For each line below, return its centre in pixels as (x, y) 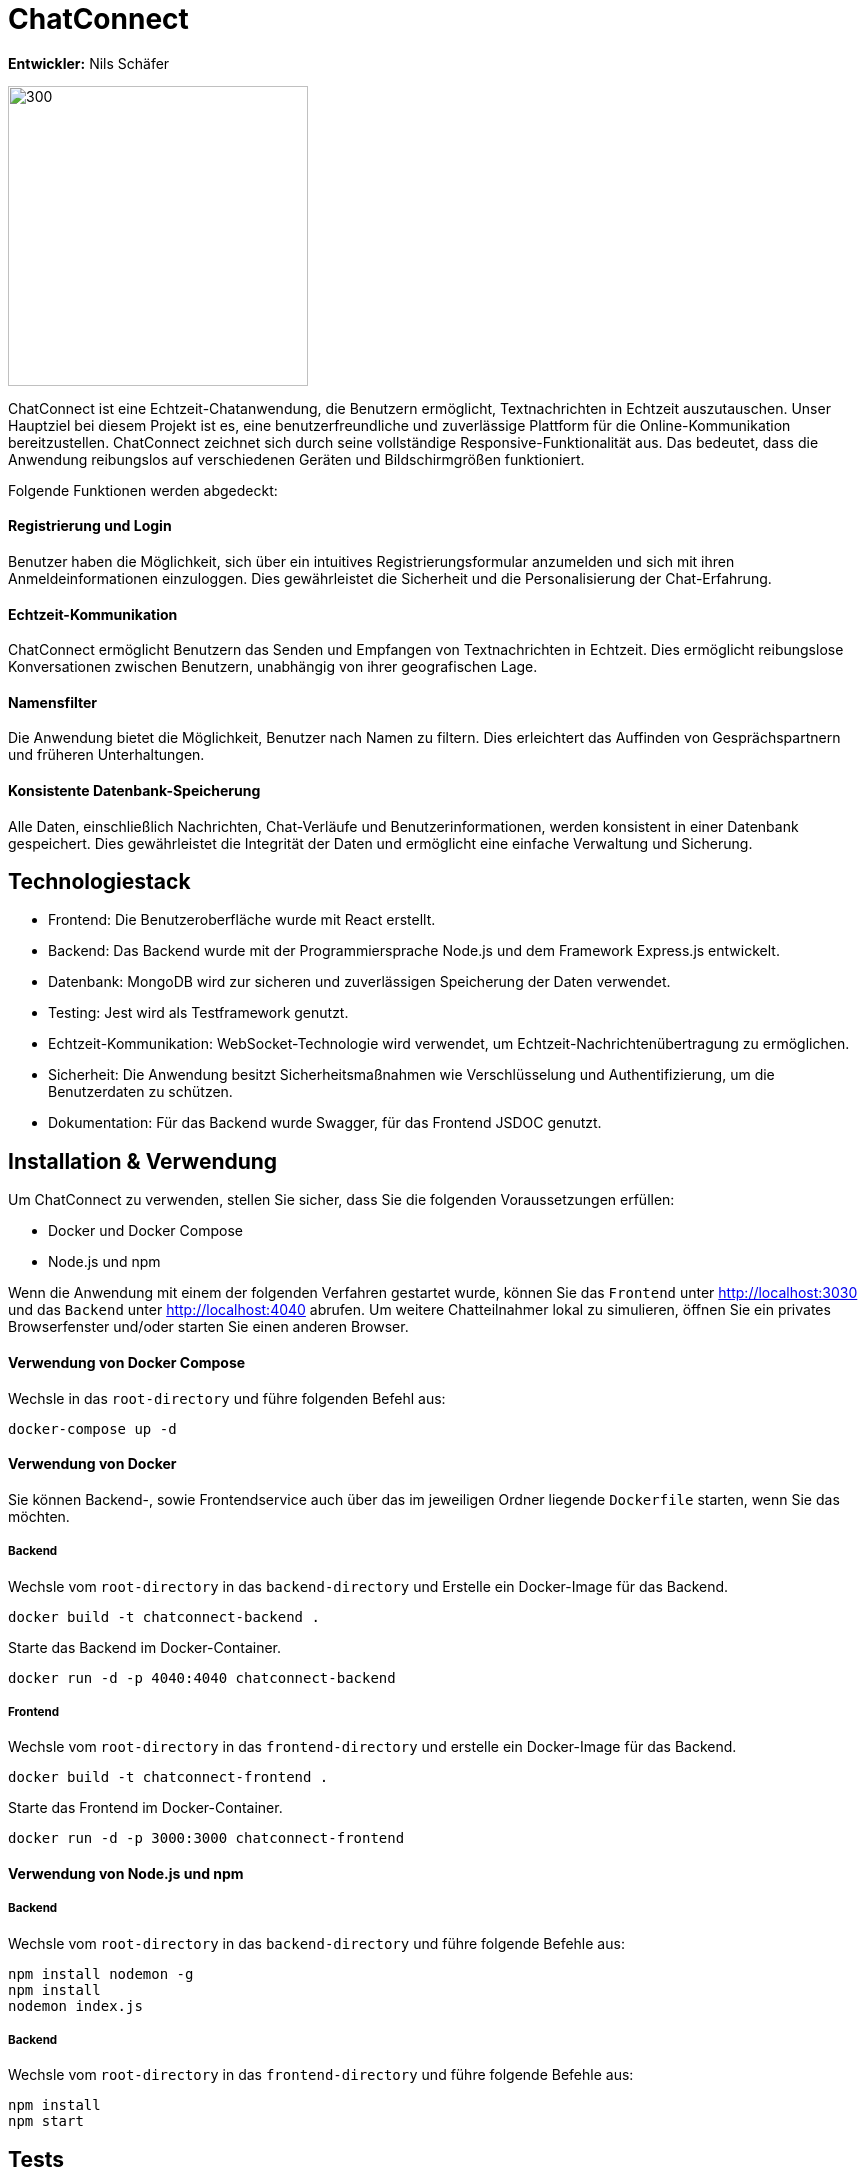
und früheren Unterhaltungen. (106, 755)
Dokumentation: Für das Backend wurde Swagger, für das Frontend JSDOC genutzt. (325, 1123)
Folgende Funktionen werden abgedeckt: (143, 490)
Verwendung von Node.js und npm (126, 1873)
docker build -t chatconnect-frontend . (168, 1777)
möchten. (39, 1516)
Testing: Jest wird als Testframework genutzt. (198, 1013)
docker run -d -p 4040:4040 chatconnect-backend (202, 1677)
